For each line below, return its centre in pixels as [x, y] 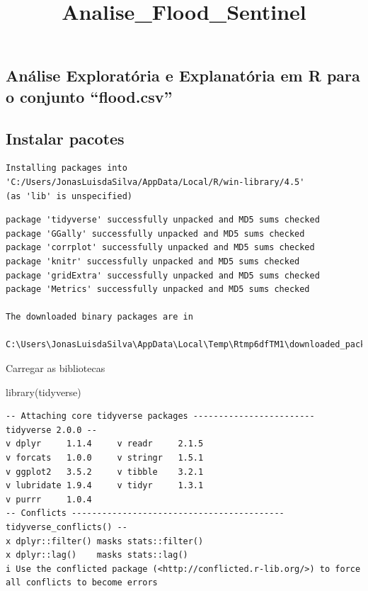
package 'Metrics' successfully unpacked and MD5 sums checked [158, 289]
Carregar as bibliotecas [56, 368]
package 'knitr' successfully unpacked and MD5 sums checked [153, 261]
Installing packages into [67, 168]
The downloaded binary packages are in [99, 317]
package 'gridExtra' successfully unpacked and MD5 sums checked [163, 275]
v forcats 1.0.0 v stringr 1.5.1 [105, 458]
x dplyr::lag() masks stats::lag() [97, 555]
